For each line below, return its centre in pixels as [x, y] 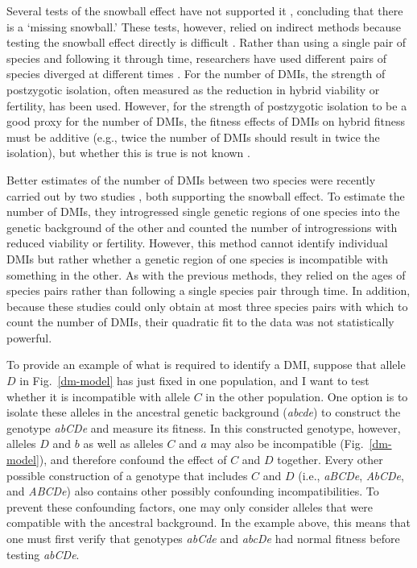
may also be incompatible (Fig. [287, 444]
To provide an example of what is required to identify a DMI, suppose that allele [206, 365]
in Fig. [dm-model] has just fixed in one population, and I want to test [194, 381]
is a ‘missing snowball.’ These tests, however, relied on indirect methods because [204, 26]
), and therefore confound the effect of [133, 460]
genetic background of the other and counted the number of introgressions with [202, 227]
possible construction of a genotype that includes [127, 475]
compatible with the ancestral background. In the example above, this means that [208, 522]
